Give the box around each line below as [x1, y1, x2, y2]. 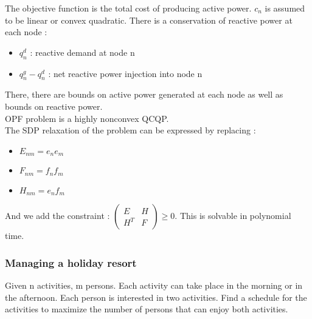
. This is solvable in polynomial [175, 209, 291, 222]
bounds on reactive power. [5, 99, 103, 112]
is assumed [265, 2, 305, 14]
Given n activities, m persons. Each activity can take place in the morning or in [5, 278, 303, 291]
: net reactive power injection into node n [48, 67, 203, 79]
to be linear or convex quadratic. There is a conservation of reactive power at [5, 13, 293, 26]
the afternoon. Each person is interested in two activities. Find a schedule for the [5, 290, 307, 303]
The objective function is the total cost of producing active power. [5, 2, 252, 14]
